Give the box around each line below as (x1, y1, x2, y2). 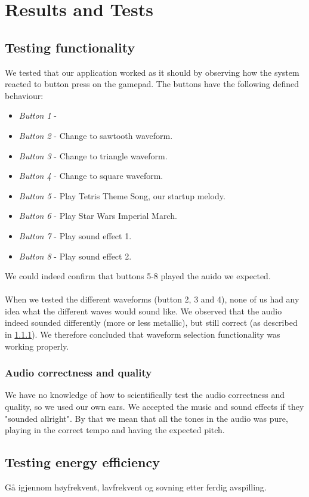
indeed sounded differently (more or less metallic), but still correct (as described (5, 316, 298, 329)
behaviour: (5, 89, 44, 101)
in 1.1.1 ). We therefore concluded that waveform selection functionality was (5, 328, 280, 341)
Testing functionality (5, 38, 135, 56)
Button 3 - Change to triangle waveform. (18, 149, 168, 162)
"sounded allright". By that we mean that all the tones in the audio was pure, (5, 412, 288, 424)
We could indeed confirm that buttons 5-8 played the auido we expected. (5, 270, 271, 282)
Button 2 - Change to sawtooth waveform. (18, 129, 173, 141)
